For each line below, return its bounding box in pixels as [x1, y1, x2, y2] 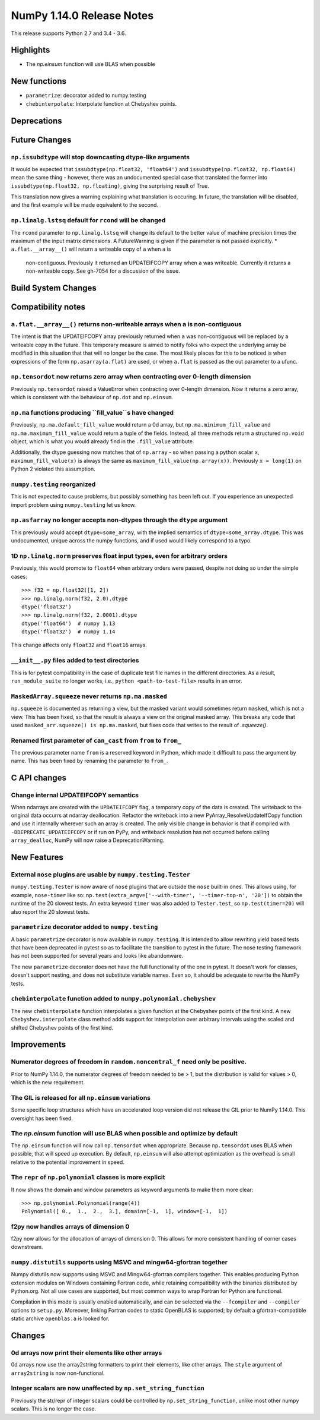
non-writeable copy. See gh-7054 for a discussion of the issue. [25, 267, 180, 274]
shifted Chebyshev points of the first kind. [11, 1024, 114, 1031]
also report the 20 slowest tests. [11, 908, 90, 915]
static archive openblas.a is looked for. [11, 1315, 110, 1322]
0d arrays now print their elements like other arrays [11, 1349, 162, 1357]
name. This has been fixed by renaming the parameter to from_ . [11, 758, 168, 765]
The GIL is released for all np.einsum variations [11, 1093, 151, 1102]
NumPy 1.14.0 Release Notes [11, 9, 154, 22]
